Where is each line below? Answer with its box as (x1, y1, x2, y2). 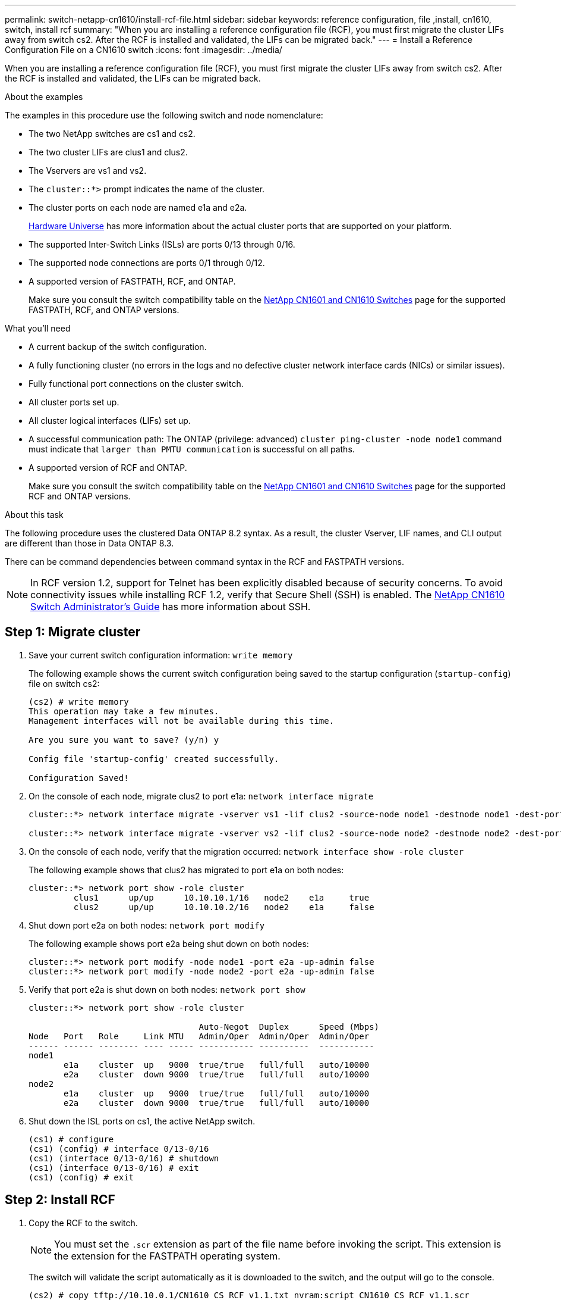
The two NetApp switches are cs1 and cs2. (29, 129, 196, 139)
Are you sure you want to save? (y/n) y (29, 735, 219, 745)
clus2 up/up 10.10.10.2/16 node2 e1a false (73, 902, 374, 912)
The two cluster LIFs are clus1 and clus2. (29, 147, 188, 157)
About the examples (5, 92, 83, 102)
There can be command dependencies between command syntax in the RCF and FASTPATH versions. (5, 557, 405, 567)
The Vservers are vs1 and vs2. (29, 165, 147, 176)
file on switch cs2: (29, 678, 100, 689)
